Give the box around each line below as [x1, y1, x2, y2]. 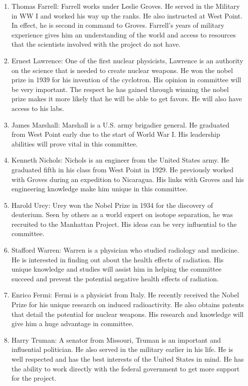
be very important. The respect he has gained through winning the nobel [11, 84, 229, 94]
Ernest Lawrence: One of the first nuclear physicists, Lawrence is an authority [11, 55, 244, 65]
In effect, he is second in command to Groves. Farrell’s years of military [11, 20, 225, 30]
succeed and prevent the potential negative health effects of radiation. [11, 273, 219, 283]
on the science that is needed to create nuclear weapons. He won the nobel [11, 65, 233, 75]
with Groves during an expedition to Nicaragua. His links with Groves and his [11, 174, 244, 184]
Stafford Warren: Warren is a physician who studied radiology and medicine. [11, 245, 239, 255]
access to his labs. [11, 103, 65, 113]
